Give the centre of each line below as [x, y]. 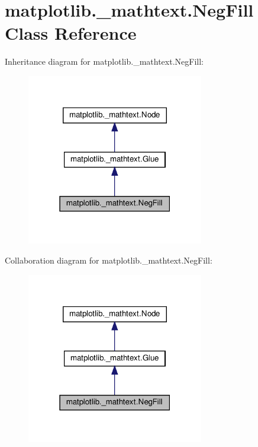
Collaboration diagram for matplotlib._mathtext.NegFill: [109, 260]
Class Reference [71, 33]
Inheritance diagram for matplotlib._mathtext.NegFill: [104, 61]
